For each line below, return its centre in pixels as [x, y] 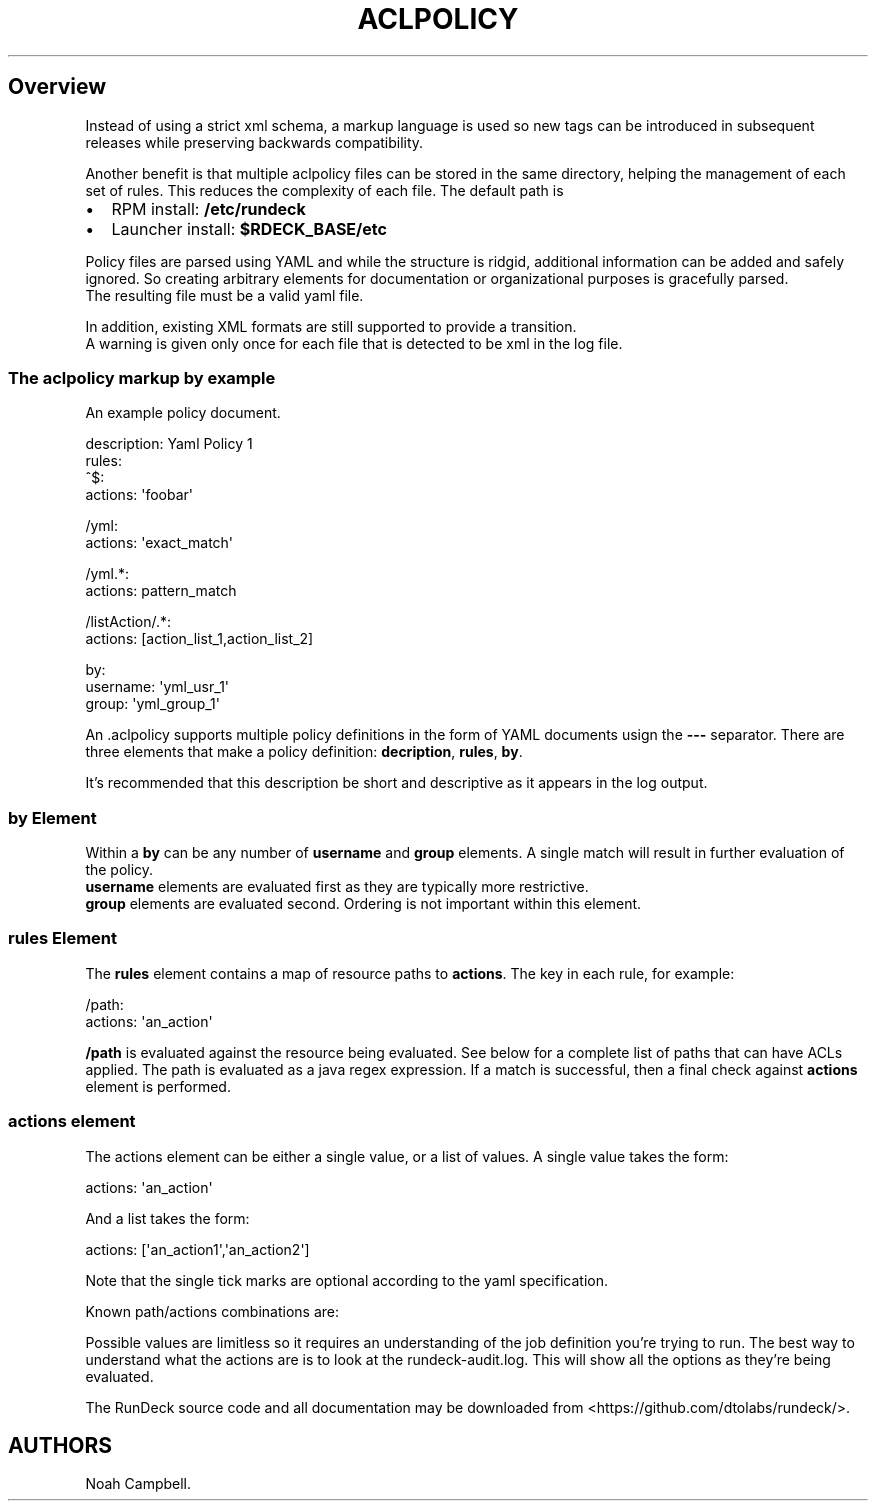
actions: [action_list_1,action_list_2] [199, 639]
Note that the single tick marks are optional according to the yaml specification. [346, 1280]
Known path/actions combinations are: [212, 1311]
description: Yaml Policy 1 [169, 444]
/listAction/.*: [128, 622]
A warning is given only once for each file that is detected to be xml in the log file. [354, 343]
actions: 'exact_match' [159, 543]
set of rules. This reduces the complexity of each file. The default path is [324, 190]
